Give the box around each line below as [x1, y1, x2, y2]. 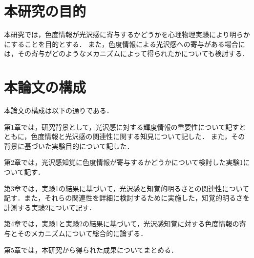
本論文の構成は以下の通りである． [4, 105, 113, 116]
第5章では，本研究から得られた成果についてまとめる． [4, 244, 178, 255]
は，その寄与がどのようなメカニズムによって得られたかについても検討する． [4, 48, 249, 59]
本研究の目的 [4, 1, 86, 21]
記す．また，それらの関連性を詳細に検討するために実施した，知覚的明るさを [4, 193, 250, 203]
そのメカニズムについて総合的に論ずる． [17, 228, 148, 238]
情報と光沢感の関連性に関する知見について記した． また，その [44, 131, 245, 141]
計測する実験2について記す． [4, 202, 96, 212]
